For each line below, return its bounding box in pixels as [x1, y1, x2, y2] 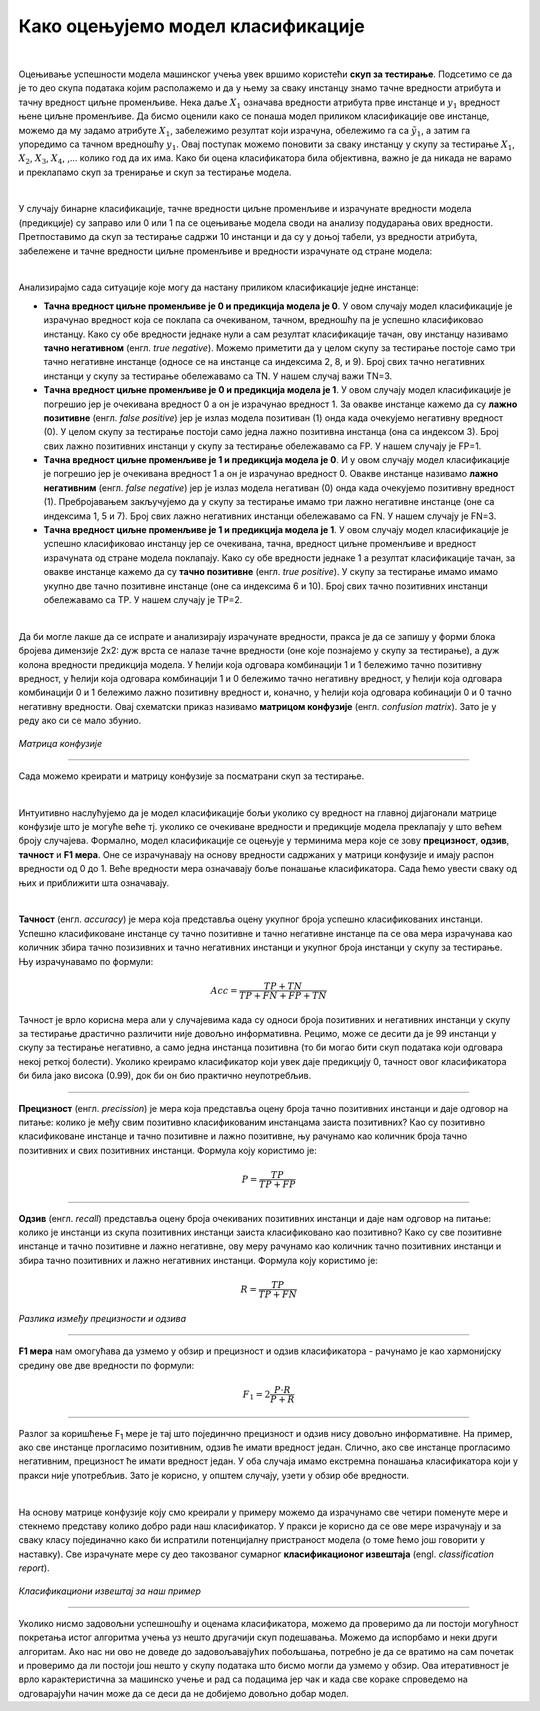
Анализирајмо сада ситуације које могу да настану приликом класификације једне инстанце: [18, 281, 419, 294]
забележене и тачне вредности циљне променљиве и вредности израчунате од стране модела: [18, 245, 433, 257]
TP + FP [258, 1178, 296, 1190]
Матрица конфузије [18, 737, 103, 749]
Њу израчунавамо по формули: [18, 955, 154, 967]
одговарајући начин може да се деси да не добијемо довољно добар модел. [18, 1687, 349, 1699]
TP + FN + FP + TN [238, 990, 327, 1001]
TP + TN [263, 980, 303, 992]
